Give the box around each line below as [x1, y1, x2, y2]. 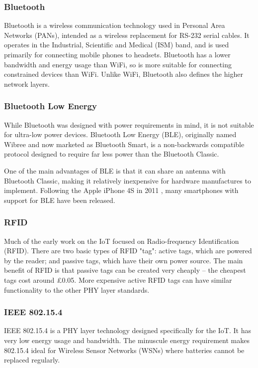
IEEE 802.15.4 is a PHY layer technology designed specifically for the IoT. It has [4, 325, 251, 336]
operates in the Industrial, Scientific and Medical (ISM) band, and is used [4, 39, 229, 50]
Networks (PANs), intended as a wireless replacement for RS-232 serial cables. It [4, 29, 250, 40]
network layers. [4, 78, 50, 89]
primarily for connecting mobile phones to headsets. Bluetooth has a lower [4, 49, 231, 59]
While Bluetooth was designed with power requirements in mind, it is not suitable [4, 119, 254, 130]
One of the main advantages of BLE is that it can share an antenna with [4, 165, 226, 176]
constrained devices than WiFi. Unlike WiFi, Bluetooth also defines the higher [4, 69, 243, 79]
